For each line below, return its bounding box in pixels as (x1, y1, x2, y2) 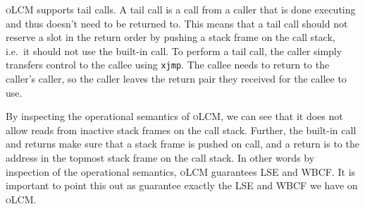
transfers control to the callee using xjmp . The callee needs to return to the (6, 57, 330, 72)
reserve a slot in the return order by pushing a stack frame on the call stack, (6, 30, 335, 44)
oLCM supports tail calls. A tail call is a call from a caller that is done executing (6, 2, 356, 16)
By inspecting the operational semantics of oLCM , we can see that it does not (6, 109, 343, 124)
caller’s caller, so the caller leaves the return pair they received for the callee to (6, 71, 347, 86)
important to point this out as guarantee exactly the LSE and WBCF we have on (6, 178, 358, 193)
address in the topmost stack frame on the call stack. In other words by (6, 150, 315, 165)
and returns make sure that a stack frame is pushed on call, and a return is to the (6, 136, 359, 151)
